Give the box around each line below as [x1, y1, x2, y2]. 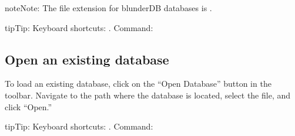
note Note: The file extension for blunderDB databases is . [5, 2, 212, 13]
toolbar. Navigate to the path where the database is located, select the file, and [5, 89, 291, 101]
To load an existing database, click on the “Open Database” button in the [5, 77, 271, 90]
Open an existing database [5, 50, 169, 68]
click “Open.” [5, 100, 52, 113]
